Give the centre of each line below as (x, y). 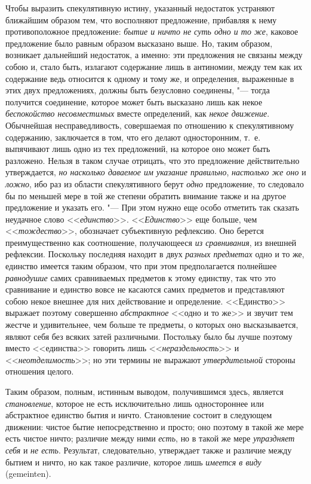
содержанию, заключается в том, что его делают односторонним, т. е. (133, 137)
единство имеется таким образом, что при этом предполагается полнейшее (141, 266)
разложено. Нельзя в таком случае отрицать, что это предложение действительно (153, 160)
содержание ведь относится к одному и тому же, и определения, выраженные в (150, 78)
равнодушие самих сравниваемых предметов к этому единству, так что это (141, 277)
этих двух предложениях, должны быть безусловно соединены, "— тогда (138, 90)
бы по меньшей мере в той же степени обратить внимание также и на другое (146, 195)
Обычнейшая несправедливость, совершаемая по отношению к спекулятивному (150, 125)
